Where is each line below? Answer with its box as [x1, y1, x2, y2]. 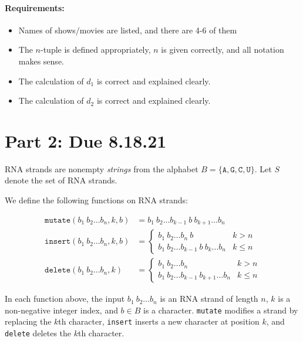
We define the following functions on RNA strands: [5, 194, 188, 206]
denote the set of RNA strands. [5, 174, 117, 186]
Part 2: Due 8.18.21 [5, 128, 167, 152]
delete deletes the [5, 327, 72, 339]
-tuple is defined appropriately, [40, 43, 151, 56]
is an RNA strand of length [160, 292, 258, 305]
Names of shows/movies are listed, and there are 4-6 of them [18, 23, 237, 36]
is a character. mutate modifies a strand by [143, 304, 298, 316]
